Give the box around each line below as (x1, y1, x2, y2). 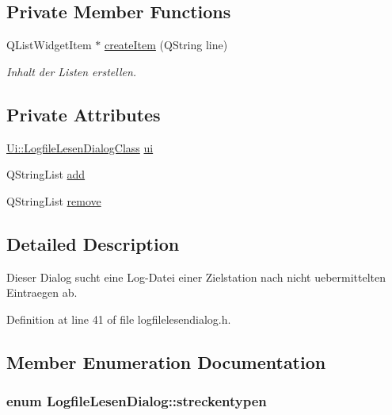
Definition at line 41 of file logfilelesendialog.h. (6, 310, 231, 327)
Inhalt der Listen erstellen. (6, 63, 137, 79)
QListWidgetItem (6, 37, 92, 53)
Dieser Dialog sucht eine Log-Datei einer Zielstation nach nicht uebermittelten (6, 268, 386, 285)
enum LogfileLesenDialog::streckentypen (6, 391, 267, 411)
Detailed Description (6, 231, 180, 256)
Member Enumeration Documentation (6, 349, 326, 374)
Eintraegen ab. (6, 284, 78, 301)
